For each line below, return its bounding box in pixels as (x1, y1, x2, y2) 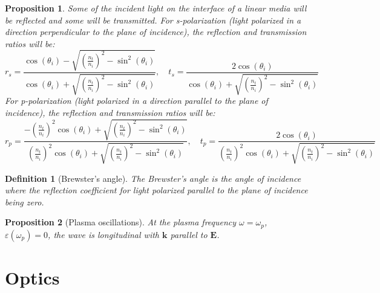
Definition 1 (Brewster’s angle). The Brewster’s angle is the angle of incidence (5, 172, 301, 184)
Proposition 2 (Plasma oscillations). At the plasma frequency (5, 216, 237, 228)
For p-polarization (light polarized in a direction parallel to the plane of (5, 94, 268, 107)
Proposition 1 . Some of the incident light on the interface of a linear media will (5, 2, 307, 14)
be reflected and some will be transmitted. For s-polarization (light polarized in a (5, 13, 301, 26)
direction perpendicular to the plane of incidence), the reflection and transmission (5, 25, 307, 38)
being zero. (5, 195, 44, 208)
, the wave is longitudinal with (48, 228, 160, 240)
